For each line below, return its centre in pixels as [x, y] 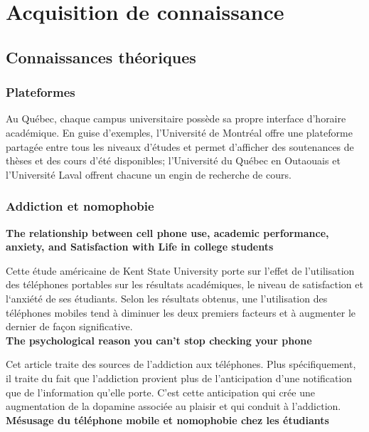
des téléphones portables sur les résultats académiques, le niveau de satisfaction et [184, 284]
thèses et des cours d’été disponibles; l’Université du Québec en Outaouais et [173, 160]
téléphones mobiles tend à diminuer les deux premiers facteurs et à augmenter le [181, 312]
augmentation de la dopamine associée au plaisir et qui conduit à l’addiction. [173, 406]
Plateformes [41, 92]
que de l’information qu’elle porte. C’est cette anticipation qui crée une [160, 392]
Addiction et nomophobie [80, 206]
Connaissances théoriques [101, 57]
